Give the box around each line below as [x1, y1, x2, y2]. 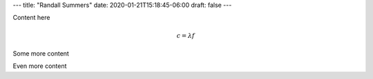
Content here [12, 14, 50, 22]
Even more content [12, 62, 67, 70]
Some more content [12, 49, 69, 58]
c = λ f [176, 32, 195, 39]
